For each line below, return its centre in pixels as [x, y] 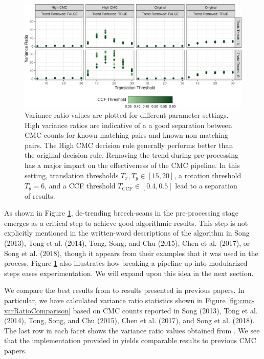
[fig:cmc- [241, 300]
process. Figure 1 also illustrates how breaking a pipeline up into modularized [126, 263]
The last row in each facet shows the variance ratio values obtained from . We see [132, 330]
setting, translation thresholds [72, 175]
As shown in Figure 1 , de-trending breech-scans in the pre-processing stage [121, 213]
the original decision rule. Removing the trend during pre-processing [131, 155]
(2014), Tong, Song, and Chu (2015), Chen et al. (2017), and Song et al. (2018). [129, 320]
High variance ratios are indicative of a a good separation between [128, 125]
